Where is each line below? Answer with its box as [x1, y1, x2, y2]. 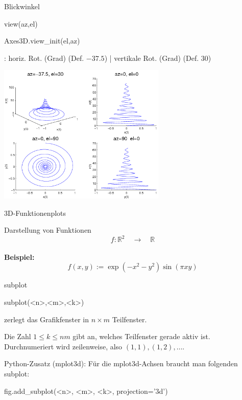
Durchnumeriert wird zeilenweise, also [4, 341, 123, 351]
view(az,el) [4, 18, 38, 29]
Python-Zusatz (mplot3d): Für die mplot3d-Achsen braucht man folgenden [4, 358, 238, 369]
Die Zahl [4, 331, 31, 342]
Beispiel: [4, 251, 35, 262]
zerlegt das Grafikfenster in [4, 314, 89, 324]
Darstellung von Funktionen [4, 225, 91, 235]
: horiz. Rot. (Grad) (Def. [4, 52, 84, 63]
